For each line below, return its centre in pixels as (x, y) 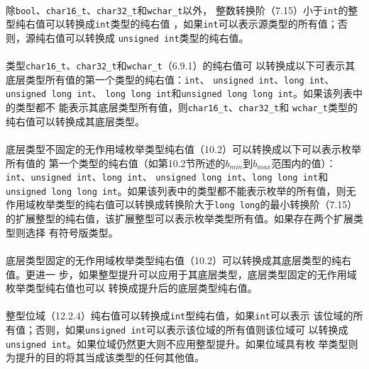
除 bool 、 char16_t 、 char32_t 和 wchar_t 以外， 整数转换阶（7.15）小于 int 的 (177, 10)
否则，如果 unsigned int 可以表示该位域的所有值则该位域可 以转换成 (192, 329)
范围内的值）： (304, 163)
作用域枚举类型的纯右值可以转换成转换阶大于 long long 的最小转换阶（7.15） (182, 204)
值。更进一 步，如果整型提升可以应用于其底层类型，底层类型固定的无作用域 (181, 274)
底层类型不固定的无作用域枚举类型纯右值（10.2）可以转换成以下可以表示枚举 (183, 148)
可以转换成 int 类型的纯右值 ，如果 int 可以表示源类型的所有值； (191, 24)
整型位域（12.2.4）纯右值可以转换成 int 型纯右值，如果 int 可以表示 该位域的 (180, 316)
